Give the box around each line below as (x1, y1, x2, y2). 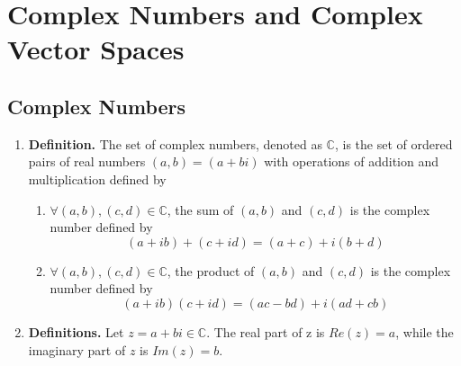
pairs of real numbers (28, 152, 146, 171)
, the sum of (167, 200, 234, 219)
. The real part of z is (206, 322, 325, 341)
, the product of (167, 261, 255, 280)
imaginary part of (28, 340, 126, 359)
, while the (395, 322, 454, 341)
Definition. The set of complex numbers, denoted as (28, 134, 322, 153)
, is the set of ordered (334, 134, 453, 153)
